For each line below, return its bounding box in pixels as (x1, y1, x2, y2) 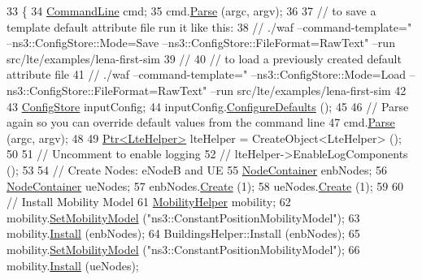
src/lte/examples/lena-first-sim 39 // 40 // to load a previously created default (7, 50, 402, 67)
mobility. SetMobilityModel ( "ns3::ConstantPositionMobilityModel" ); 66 (7, 240, 360, 257)
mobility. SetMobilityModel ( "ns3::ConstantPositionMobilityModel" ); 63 (7, 209, 360, 226)
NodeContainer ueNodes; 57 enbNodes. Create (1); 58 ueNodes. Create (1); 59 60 (7, 177, 404, 194)
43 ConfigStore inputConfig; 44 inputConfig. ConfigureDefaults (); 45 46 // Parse (7, 97, 409, 114)
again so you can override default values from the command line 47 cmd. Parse (7, 114, 395, 131)
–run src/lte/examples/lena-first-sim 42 (211, 81, 407, 98)
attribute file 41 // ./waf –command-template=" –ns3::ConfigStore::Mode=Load (7, 66, 406, 83)
